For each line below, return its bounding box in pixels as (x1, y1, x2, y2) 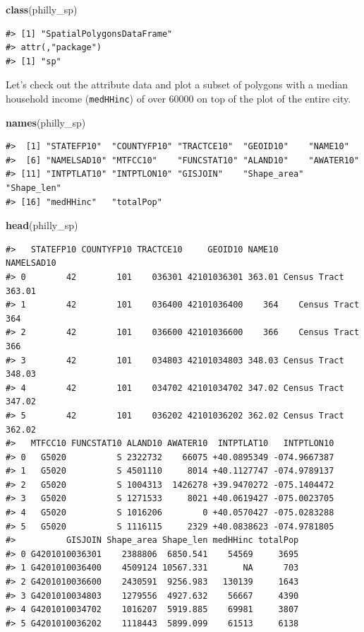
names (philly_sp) (6, 115, 86, 129)
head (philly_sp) (6, 218, 78, 233)
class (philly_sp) (6, 2, 78, 16)
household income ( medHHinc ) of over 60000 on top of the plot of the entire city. (6, 90, 351, 105)
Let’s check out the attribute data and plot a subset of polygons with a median (6, 77, 348, 92)
